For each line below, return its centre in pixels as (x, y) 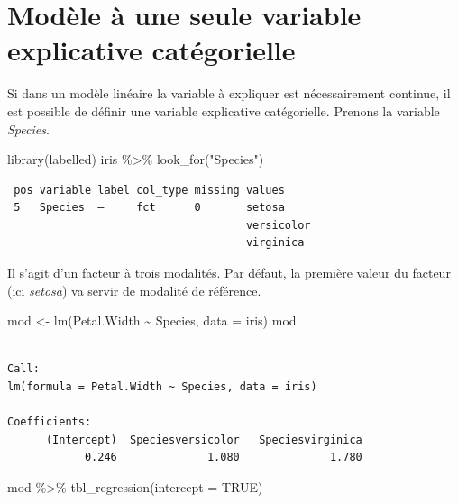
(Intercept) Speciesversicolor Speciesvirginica (204, 439)
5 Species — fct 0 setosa (149, 208)
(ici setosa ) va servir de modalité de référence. (134, 290)
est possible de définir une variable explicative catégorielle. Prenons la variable (224, 110)
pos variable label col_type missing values (149, 190)
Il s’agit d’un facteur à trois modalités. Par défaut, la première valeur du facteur (229, 273)
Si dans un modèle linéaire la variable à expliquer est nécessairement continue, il (229, 93)
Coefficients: (50, 422)
